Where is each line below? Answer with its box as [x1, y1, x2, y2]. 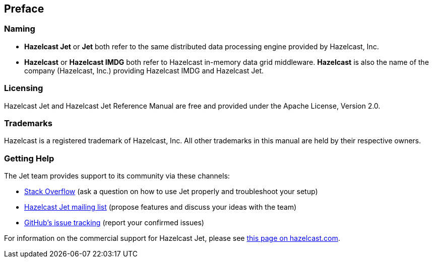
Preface [4, 3, 44, 15]
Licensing [4, 83, 43, 94]
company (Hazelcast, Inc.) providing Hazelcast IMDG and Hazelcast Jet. [24, 66, 264, 75]
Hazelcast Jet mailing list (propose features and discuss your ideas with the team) [24, 203, 297, 212]
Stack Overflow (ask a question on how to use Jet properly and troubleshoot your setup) [24, 187, 318, 196]
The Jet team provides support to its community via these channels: [4, 171, 230, 181]
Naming [4, 24, 35, 34]
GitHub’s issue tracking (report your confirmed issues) [24, 218, 204, 227]
